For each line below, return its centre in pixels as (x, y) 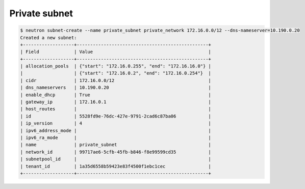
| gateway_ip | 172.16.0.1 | (116, 102)
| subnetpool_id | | (116, 159)
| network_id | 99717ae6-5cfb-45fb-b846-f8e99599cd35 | (116, 152)
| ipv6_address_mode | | (116, 131)
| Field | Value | (116, 52)
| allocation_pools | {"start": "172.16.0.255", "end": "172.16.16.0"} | (116, 66)
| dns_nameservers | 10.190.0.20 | (116, 88)
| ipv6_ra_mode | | (116, 138)
